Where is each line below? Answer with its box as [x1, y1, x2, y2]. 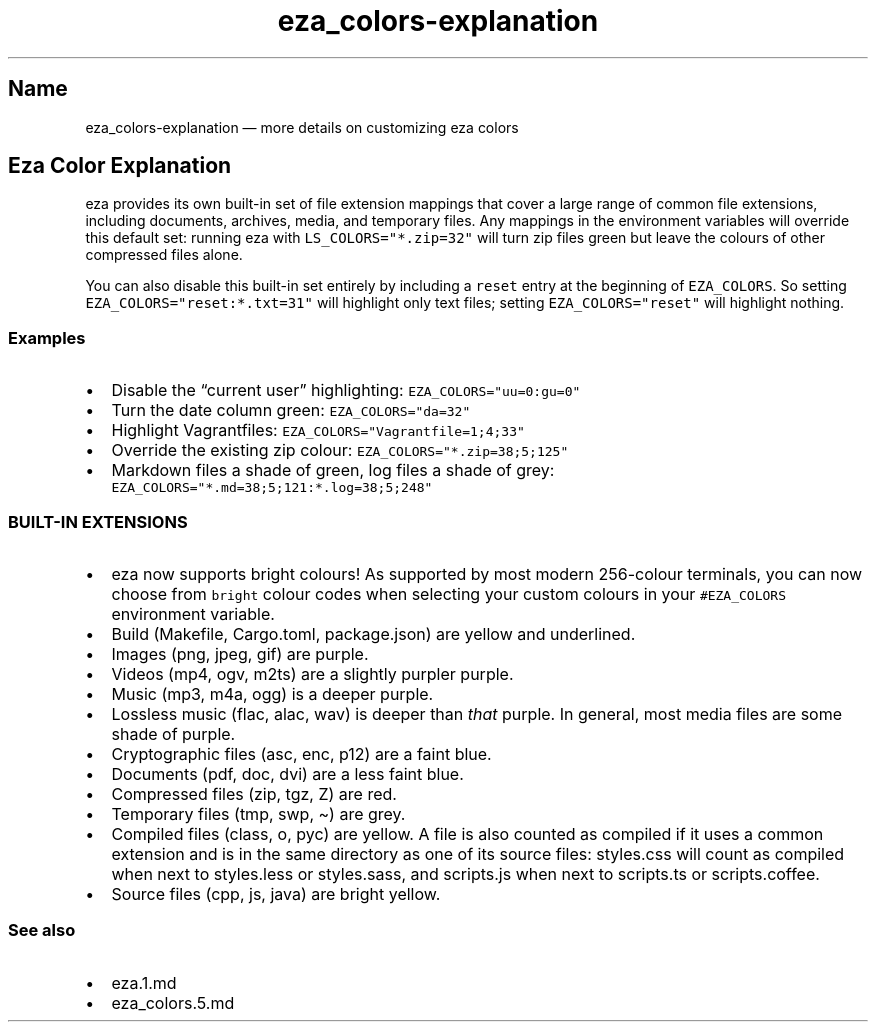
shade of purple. [111, 723, 236, 744]
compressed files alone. [85, 246, 243, 264]
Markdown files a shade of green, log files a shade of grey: [111, 460, 555, 481]
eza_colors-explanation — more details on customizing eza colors [85, 118, 519, 136]
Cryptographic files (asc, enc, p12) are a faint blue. [111, 743, 492, 764]
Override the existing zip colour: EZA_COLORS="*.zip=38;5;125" [111, 440, 569, 461]
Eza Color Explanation [8, 153, 232, 179]
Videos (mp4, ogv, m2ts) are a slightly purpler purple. [111, 663, 514, 684]
